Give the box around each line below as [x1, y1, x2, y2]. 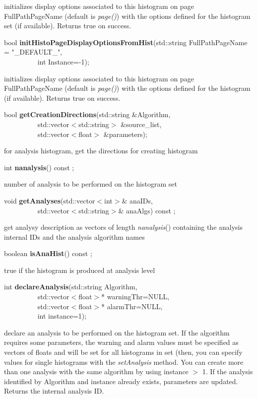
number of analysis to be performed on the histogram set [4, 179, 177, 189]
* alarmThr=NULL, [101, 301, 163, 311]
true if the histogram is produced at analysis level [4, 265, 155, 275]
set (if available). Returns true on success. [4, 20, 131, 31]
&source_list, [121, 119, 162, 129]
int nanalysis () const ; [4, 162, 74, 172]
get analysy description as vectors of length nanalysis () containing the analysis [4, 222, 243, 232]
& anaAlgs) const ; [118, 205, 176, 215]
